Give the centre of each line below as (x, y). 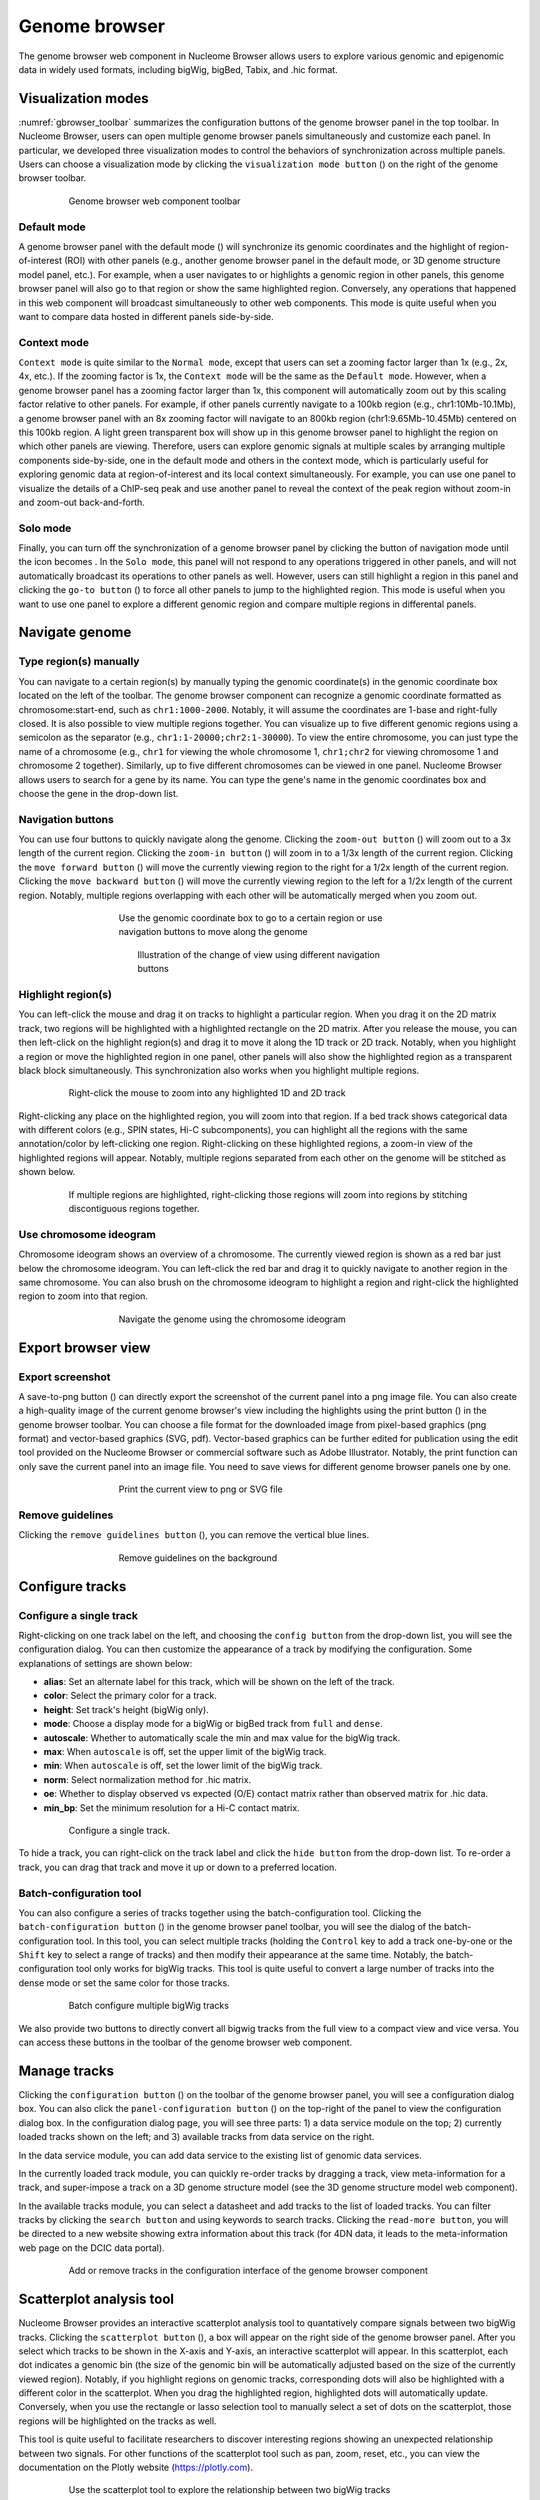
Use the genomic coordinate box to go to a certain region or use (250, 918)
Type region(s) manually (79, 662)
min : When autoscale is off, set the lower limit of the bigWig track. (183, 1766)
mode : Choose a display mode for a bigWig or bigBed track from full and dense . (213, 1724)
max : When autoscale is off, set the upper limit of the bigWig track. (185, 1752)
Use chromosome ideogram (87, 1234)
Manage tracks (66, 2070)
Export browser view (84, 1347)
